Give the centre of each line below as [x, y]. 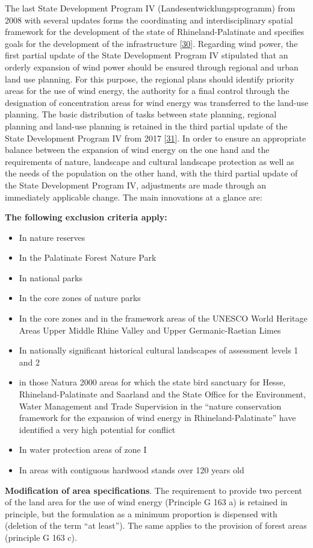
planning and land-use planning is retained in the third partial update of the [146, 126]
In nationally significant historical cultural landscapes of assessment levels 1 [159, 350]
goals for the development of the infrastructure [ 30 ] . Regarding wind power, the [151, 43]
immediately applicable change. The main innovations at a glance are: [134, 197]
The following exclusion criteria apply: [86, 217]
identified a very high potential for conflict [97, 429]
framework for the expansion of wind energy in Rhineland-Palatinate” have [157, 418]
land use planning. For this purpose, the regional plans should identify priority [150, 79]
